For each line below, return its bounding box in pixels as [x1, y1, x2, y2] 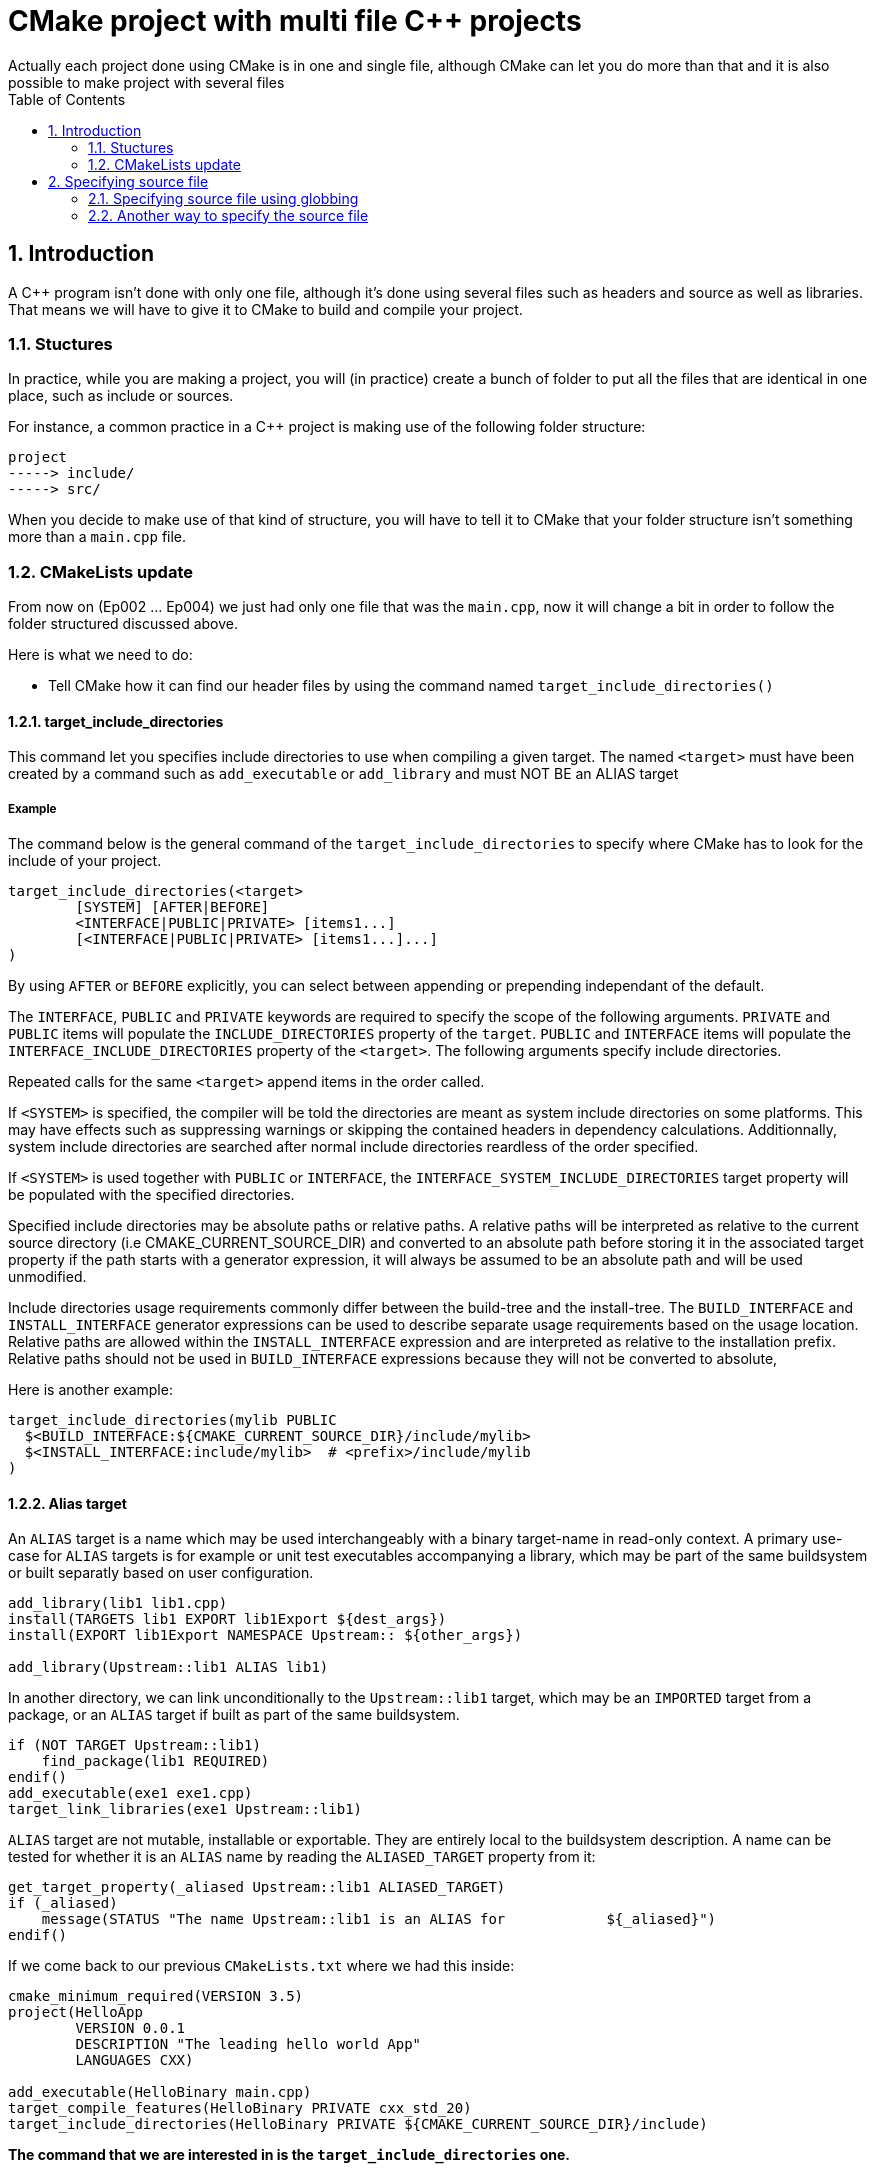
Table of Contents [8, 90, 126, 108]
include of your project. [8, 852, 162, 870]
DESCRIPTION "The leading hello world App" [75, 2036, 422, 2053]
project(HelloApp [8, 2004, 143, 2021]
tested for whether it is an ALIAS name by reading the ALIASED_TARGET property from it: [8, 1848, 596, 1866]
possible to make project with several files [8, 73, 285, 91]
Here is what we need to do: [8, 646, 193, 664]
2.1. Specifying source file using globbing [88, 189, 359, 207]
